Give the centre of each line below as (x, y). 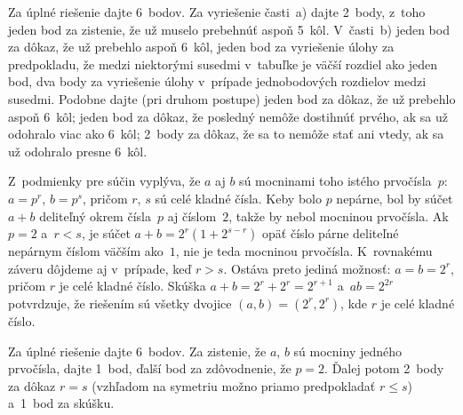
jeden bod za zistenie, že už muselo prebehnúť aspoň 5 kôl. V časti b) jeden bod (229, 29)
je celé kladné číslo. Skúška (132, 286)
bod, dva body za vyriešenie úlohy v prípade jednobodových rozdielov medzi (217, 81)
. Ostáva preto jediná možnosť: (307, 268)
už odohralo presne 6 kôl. (78, 151)
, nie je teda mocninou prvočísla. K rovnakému (304, 251)
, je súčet (106, 233)
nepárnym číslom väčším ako (86, 251)
